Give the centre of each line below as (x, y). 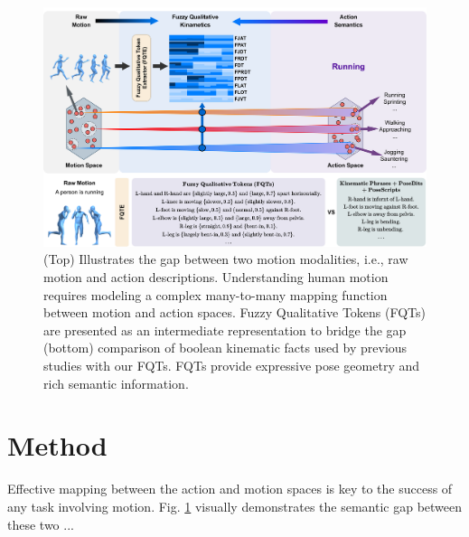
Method (57, 445)
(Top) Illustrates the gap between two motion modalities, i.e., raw (226, 259)
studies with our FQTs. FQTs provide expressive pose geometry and (232, 365)
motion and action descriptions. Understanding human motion (216, 277)
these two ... (41, 524)
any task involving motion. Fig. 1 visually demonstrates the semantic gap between (235, 506)
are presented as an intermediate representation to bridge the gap (225, 330)
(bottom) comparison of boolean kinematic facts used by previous (225, 348)
